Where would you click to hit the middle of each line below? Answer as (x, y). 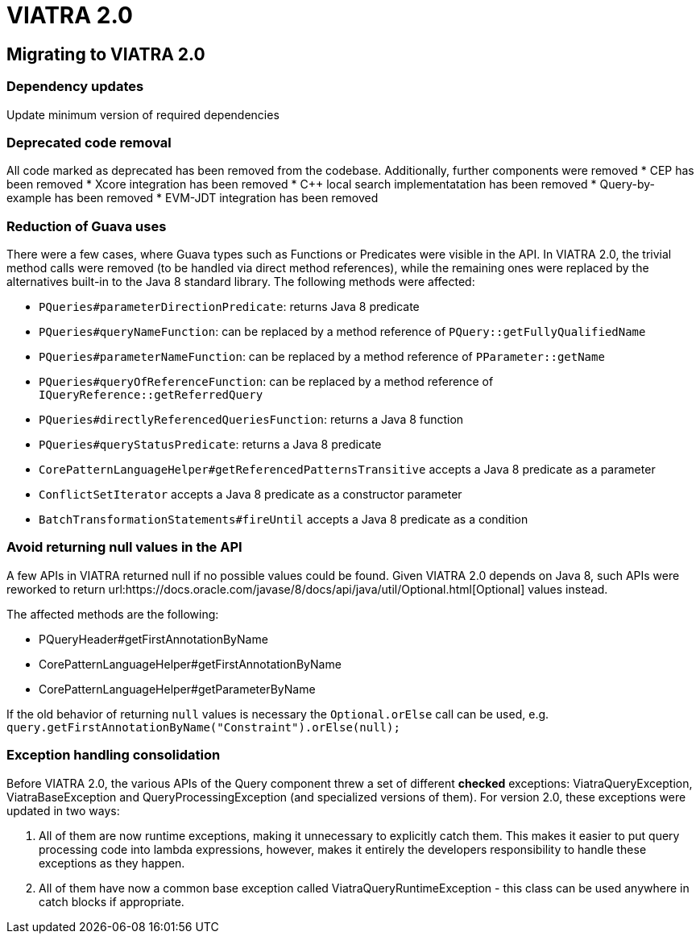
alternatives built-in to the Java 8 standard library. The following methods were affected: (241, 282)
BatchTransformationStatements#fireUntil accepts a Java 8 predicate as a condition (284, 520)
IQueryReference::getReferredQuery (151, 395)
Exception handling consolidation (114, 755)
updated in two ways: (63, 810)
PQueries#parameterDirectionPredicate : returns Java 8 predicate (229, 307)
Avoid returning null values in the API (124, 547)
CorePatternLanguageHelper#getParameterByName (177, 689)
